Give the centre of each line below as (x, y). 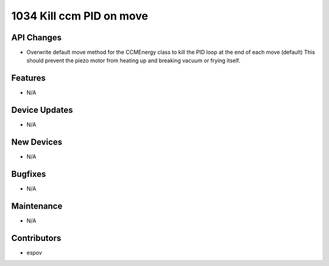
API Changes (37, 38)
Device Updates (42, 110)
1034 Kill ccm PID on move (80, 16)
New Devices (37, 142)
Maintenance (37, 206)
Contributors (36, 238)
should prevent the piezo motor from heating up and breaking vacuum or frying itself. (133, 60)
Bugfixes (29, 174)
